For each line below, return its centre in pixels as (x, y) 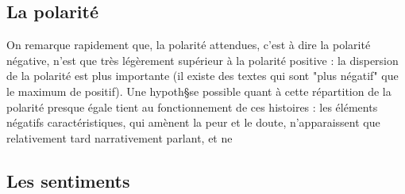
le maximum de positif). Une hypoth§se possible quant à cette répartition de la (199, 91)
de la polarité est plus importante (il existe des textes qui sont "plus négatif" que (202, 76)
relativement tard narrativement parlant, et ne (120, 137)
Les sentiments (68, 180)
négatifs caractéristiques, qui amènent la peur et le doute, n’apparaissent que (193, 122)
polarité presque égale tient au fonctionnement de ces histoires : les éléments (192, 107)
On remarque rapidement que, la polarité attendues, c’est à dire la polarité (189, 45)
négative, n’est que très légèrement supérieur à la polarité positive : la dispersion (202, 60)
